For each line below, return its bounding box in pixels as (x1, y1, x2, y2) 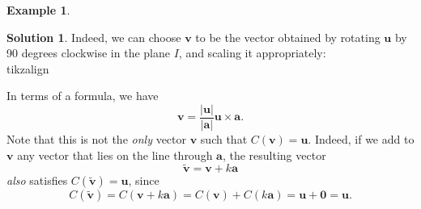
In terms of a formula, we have (6, 87, 159, 104)
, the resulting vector (222, 146, 326, 163)
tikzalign (6, 60, 49, 77)
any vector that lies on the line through (17, 146, 213, 163)
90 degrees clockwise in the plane (6, 44, 170, 61)
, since (128, 172, 159, 189)
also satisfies (6, 172, 68, 189)
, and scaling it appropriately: (178, 44, 326, 61)
